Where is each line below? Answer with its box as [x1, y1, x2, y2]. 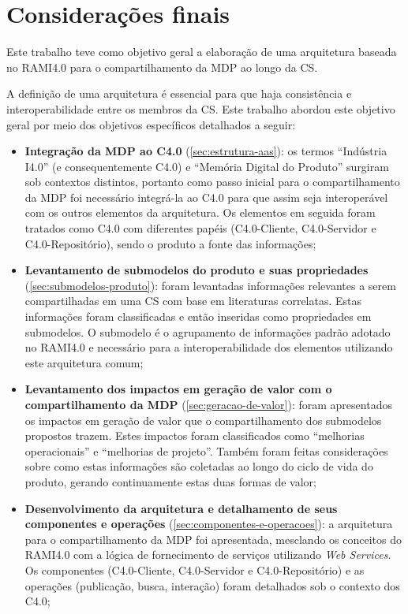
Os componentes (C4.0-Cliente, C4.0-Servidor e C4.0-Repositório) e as [24, 561, 365, 578]
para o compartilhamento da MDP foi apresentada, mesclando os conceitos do [24, 530, 402, 547]
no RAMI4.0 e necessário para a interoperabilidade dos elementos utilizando [24, 339, 393, 355]
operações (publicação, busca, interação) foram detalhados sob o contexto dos [24, 577, 400, 594]
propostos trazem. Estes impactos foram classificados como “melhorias [24, 427, 365, 444]
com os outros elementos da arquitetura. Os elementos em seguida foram [24, 204, 376, 221]
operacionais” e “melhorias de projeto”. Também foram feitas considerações [24, 442, 388, 459]
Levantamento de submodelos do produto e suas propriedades [24, 262, 369, 278]
